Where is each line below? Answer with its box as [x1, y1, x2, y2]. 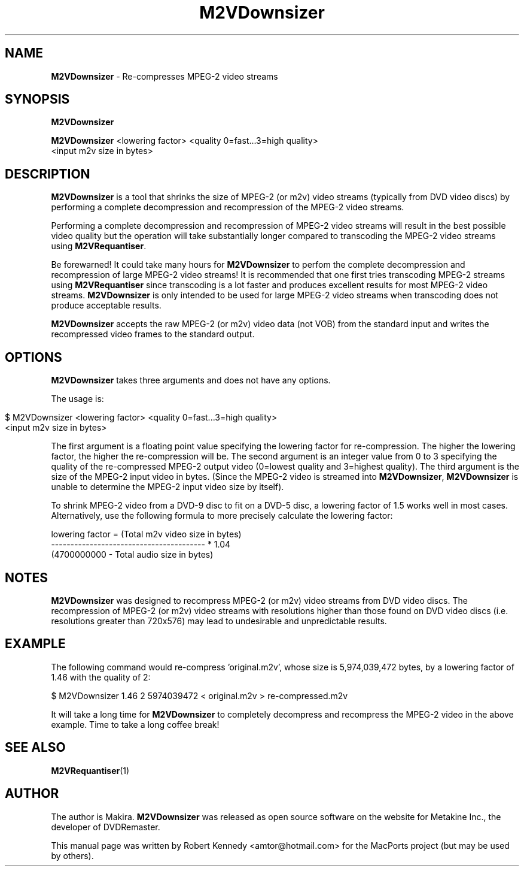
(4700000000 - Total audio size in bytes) [51, 549, 214, 560]
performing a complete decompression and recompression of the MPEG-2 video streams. [51, 202, 404, 213]
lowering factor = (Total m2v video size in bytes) [51, 529, 242, 540]
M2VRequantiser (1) [51, 765, 130, 776]
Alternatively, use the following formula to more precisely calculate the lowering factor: [51, 510, 393, 521]
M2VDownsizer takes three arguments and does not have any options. [51, 375, 331, 386]
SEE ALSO [5, 740, 66, 755]
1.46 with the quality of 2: [51, 672, 151, 682]
